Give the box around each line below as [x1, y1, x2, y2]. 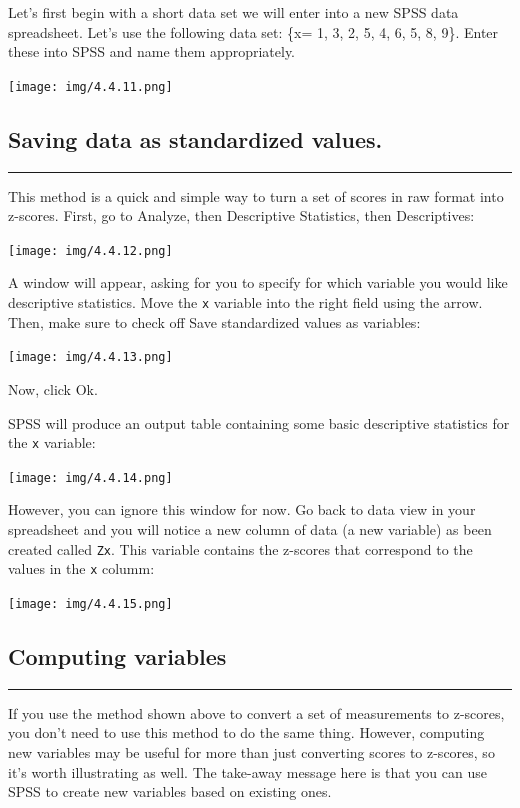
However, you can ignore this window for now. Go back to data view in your [8, 499, 476, 520]
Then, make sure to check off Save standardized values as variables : [8, 311, 421, 332]
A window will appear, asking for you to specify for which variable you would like [8, 272, 508, 293]
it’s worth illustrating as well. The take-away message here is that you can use [8, 761, 487, 782]
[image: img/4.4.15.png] [8, 596, 173, 611]
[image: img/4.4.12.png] [8, 243, 173, 258]
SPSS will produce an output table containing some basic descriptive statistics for [8, 412, 510, 433]
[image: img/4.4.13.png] [8, 350, 173, 365]
